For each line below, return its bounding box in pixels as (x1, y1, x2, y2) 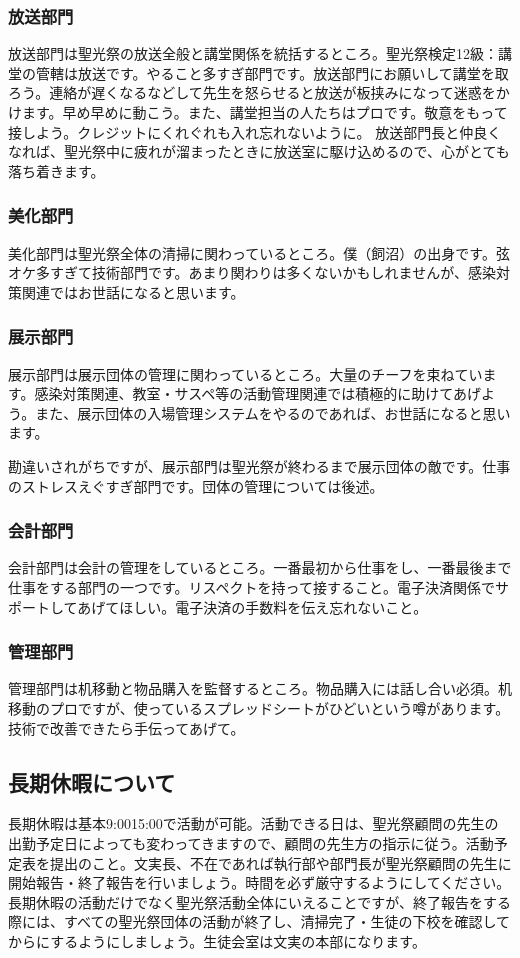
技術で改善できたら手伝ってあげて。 (8, 717, 245, 738)
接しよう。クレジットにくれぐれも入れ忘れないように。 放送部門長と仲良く (8, 121, 502, 142)
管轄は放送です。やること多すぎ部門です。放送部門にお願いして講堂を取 (35, 62, 509, 83)
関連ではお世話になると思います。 (21, 281, 245, 302)
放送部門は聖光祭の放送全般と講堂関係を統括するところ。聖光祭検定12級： (8, 43, 498, 64)
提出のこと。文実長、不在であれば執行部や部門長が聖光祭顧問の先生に (49, 852, 512, 873)
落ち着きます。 (8, 160, 105, 181)
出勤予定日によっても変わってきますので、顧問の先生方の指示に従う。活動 (8, 832, 494, 853)
